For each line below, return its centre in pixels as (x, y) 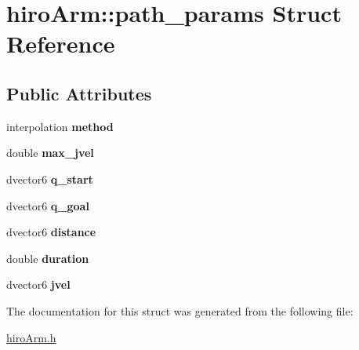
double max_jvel (50, 153)
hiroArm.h (31, 337)
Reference (61, 44)
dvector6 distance (51, 232)
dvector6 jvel (38, 284)
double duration (48, 258)
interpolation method (60, 126)
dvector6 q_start (50, 179)
